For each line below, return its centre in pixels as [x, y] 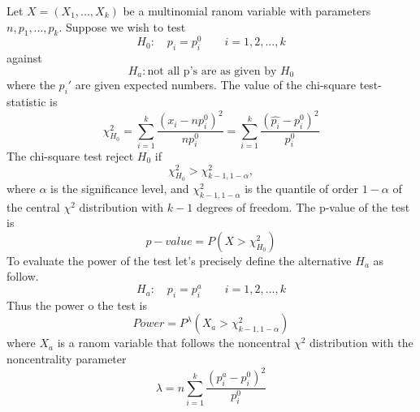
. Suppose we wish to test [122, 26]
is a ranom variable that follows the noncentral [174, 343]
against [24, 58]
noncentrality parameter [67, 359]
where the [31, 85]
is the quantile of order [301, 188]
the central [33, 206]
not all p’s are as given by [212, 71]
